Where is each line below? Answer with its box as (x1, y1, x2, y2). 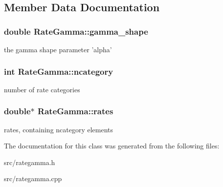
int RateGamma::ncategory (4, 65, 113, 77)
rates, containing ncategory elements (4, 124, 113, 134)
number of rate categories (4, 84, 80, 94)
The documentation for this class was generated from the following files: (4, 141, 220, 151)
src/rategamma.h (4, 157, 55, 167)
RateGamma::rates (38, 105, 113, 117)
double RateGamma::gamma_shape (4, 25, 148, 37)
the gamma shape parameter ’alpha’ (4, 44, 112, 54)
